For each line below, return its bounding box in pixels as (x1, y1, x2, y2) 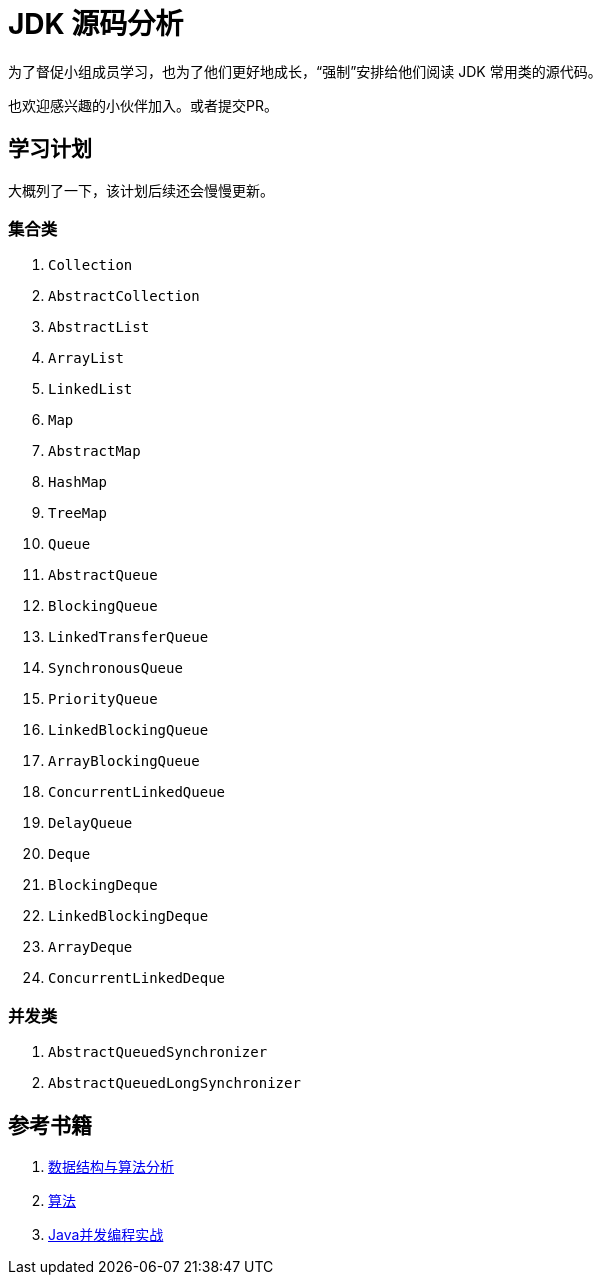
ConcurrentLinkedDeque (48, 970, 226, 987)
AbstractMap (48, 443, 141, 460)
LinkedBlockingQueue (48, 722, 209, 739)
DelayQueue (48, 815, 133, 832)
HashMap (48, 474, 108, 491)
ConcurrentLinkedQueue (48, 784, 226, 801)
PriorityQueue (48, 691, 158, 708)
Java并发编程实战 (48, 1225, 164, 1243)
